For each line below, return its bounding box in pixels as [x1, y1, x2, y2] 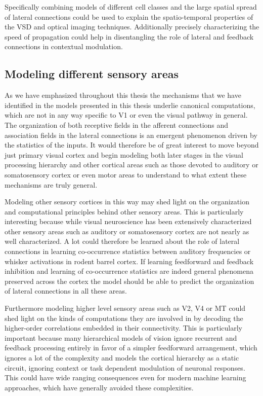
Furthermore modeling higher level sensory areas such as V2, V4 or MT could [5, 303, 246, 313]
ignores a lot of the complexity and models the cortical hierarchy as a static [5, 352, 239, 363]
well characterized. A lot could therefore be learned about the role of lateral [5, 236, 240, 246]
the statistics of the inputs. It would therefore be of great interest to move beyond [5, 139, 259, 150]
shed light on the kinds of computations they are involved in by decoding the [5, 312, 243, 323]
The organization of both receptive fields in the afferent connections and [5, 119, 229, 130]
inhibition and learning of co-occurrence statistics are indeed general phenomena [5, 266, 253, 276]
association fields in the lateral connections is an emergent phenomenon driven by [5, 129, 257, 140]
